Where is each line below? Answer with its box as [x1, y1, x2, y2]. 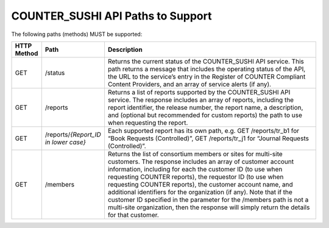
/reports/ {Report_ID [44, 130, 101, 138]
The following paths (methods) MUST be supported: [11, 30, 143, 38]
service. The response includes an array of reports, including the [107, 95, 294, 104]
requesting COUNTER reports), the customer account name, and [107, 180, 293, 188]
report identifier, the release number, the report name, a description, [107, 103, 303, 112]
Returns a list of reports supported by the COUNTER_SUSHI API [107, 88, 291, 96]
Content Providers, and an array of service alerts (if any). [107, 80, 271, 88]
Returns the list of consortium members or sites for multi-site [107, 149, 283, 158]
